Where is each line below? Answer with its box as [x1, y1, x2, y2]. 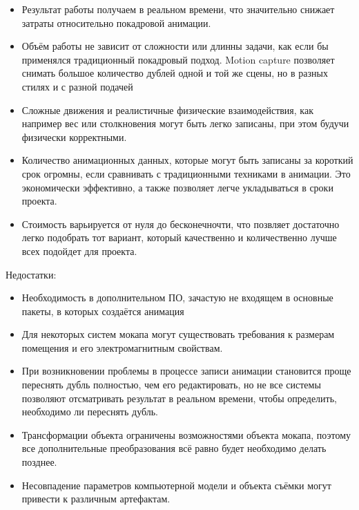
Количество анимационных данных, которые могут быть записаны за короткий [21, 153, 353, 167]
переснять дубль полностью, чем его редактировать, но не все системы [21, 377, 321, 392]
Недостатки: [6, 267, 57, 281]
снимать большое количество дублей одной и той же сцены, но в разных [21, 66, 328, 80]
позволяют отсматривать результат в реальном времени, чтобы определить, [21, 390, 337, 405]
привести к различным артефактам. [21, 491, 171, 506]
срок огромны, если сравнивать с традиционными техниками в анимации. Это [21, 166, 351, 180]
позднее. [21, 455, 57, 469]
